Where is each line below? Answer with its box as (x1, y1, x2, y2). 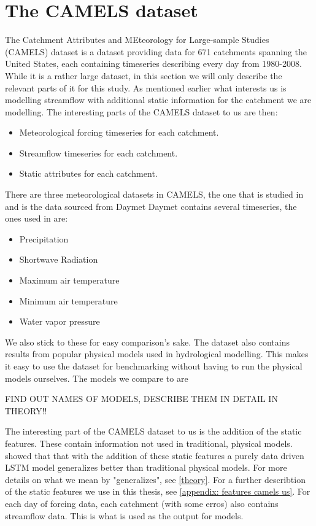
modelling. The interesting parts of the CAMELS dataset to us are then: (5, 105, 278, 118)
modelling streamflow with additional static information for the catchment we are (5, 93, 312, 106)
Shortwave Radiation (19, 253, 98, 266)
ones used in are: (5, 212, 68, 225)
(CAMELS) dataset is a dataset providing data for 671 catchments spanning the (5, 45, 307, 58)
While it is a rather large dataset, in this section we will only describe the (5, 69, 282, 82)
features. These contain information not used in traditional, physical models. (5, 436, 293, 449)
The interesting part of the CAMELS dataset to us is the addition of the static (5, 425, 302, 438)
